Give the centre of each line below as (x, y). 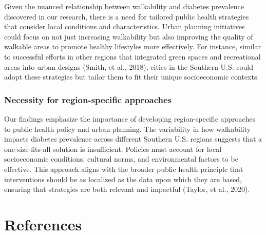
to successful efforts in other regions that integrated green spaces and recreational (132, 56)
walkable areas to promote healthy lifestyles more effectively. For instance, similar (133, 46)
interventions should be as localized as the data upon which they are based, (123, 179)
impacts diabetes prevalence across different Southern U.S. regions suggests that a (133, 139)
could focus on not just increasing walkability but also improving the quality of (129, 36)
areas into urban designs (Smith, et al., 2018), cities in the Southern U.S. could (129, 66)
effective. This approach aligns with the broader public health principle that (124, 169)
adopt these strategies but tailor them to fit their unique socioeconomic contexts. (132, 77)
